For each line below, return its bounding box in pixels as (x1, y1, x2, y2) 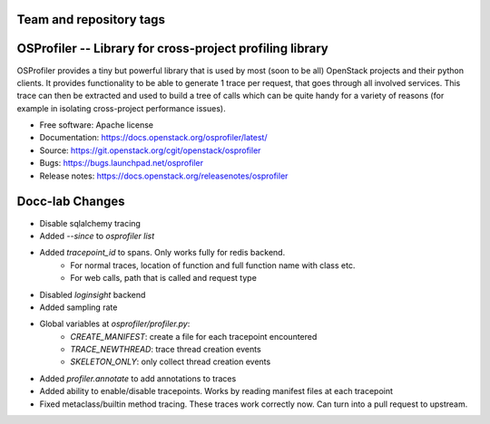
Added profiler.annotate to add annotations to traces (39, 372, 237, 384)
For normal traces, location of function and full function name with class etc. (70, 259, 356, 271)
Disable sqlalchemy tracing (39, 217, 141, 228)
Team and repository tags (16, 12, 165, 27)
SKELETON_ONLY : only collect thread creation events (70, 356, 271, 367)
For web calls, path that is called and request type (70, 273, 258, 284)
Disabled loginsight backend (39, 289, 146, 300)
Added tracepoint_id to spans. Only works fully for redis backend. (39, 247, 286, 258)
